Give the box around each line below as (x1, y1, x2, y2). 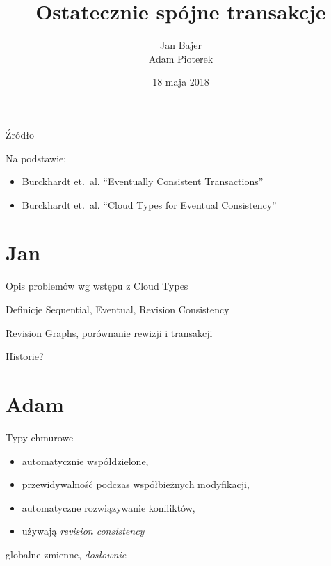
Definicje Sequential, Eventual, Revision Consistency (6, 302, 229, 316)
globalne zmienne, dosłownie (6, 547, 127, 561)
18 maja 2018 (152, 74, 209, 89)
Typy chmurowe (6, 430, 74, 444)
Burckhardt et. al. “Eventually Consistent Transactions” (22, 174, 264, 189)
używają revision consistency (22, 524, 145, 538)
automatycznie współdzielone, (22, 453, 149, 468)
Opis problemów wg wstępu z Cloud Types (6, 278, 188, 293)
